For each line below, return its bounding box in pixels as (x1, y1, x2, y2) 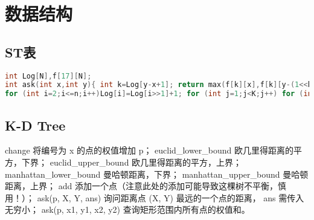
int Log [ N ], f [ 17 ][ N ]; (5, 71, 92, 80)
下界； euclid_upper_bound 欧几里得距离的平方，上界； (21, 156, 242, 168)
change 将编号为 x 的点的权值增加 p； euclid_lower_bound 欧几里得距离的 (5, 144, 293, 157)
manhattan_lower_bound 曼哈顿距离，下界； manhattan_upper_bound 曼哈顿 (5, 167, 309, 180)
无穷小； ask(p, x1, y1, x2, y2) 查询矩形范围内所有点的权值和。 (5, 203, 250, 216)
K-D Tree (5, 115, 66, 134)
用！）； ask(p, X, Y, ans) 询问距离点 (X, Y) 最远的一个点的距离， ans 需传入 (5, 191, 304, 204)
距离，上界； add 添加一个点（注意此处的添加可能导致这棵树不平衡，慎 (5, 180, 286, 192)
